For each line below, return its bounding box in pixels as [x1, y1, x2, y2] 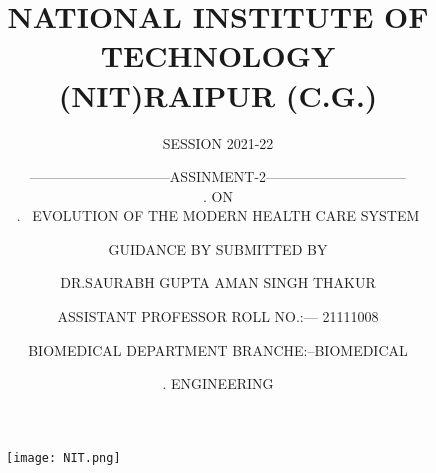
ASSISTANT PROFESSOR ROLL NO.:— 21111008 [57, 306, 379, 327]
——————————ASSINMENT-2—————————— [29, 166, 407, 187]
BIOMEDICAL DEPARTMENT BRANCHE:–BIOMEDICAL [28, 339, 408, 360]
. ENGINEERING [162, 373, 274, 394]
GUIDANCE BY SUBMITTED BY [108, 238, 328, 259]
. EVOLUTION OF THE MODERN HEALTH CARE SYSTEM [16, 205, 420, 226]
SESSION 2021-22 [162, 132, 274, 153]
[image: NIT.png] [6, 450, 121, 465]
